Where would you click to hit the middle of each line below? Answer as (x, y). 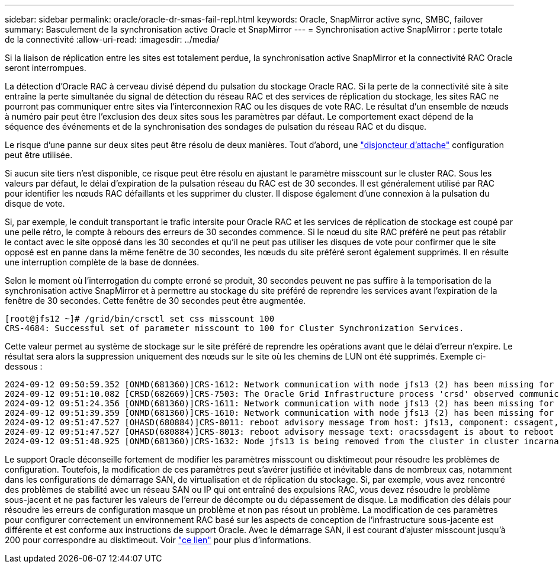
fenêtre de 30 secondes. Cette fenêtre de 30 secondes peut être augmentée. (155, 301)
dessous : (24, 366)
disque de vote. (35, 203)
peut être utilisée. (39, 155)
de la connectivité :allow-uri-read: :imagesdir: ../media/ (112, 39)
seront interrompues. (46, 68)
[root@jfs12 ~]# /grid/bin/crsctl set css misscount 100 (140, 319)
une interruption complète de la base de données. (102, 262)
